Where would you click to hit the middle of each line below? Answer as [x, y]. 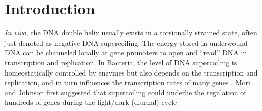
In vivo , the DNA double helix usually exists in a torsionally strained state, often [131, 33]
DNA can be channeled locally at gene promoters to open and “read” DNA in [126, 52]
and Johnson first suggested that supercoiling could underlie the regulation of [125, 92]
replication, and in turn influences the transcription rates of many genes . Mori [127, 82]
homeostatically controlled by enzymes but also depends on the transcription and [131, 72]
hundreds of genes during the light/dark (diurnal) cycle [91, 102]
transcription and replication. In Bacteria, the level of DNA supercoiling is [121, 62]
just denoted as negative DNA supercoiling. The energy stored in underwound [126, 42]
